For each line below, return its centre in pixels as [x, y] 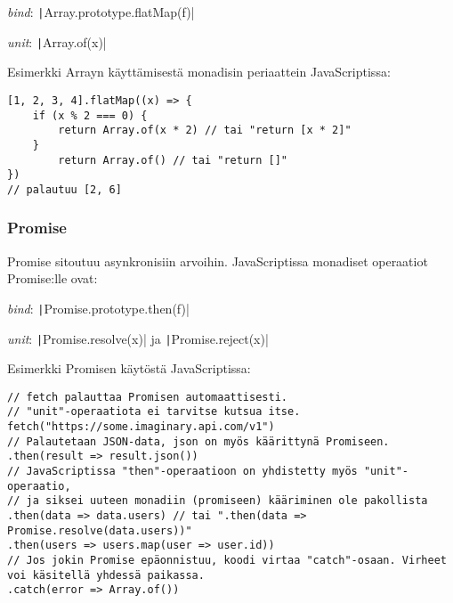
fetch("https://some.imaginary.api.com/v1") [141, 427]
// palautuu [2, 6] [65, 189]
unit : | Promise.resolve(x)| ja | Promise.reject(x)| [138, 338]
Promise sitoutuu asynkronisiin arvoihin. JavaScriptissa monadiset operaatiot [218, 261]
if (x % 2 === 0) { [90, 115]
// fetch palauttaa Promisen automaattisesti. [147, 397]
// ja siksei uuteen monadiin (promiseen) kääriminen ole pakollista [218, 501]
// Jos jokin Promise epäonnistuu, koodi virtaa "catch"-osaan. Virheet [227, 561]
